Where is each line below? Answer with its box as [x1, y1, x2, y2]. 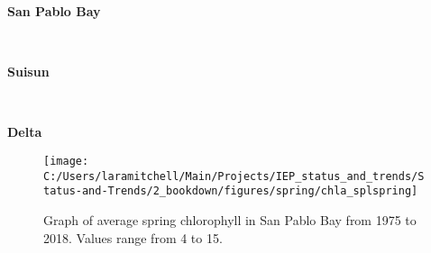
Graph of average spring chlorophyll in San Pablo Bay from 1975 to [43, 210, 417, 229]
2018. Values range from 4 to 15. [43, 228, 223, 247]
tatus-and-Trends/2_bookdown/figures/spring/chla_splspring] [43, 185, 418, 198]
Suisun [7, 62, 50, 81]
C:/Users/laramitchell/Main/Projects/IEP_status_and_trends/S [43, 169, 425, 183]
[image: [43, 154, 89, 167]
